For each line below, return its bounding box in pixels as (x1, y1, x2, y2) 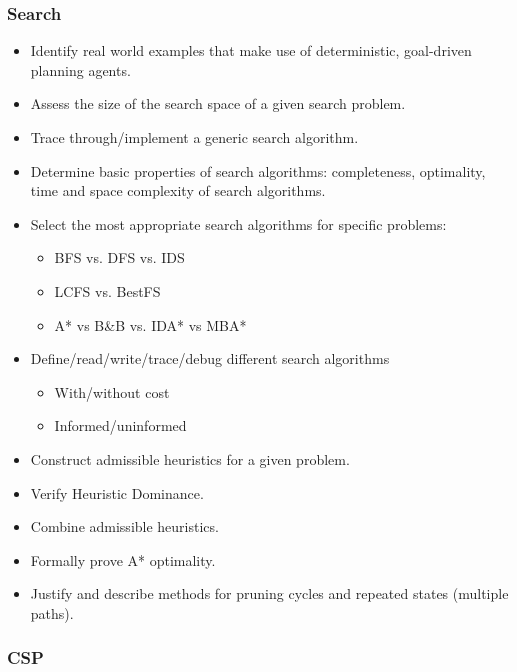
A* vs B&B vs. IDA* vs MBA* (54, 314, 247, 335)
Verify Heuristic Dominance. (30, 482, 204, 503)
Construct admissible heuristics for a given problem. (30, 448, 350, 469)
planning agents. (30, 59, 131, 80)
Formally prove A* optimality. (30, 549, 216, 570)
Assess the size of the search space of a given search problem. (30, 93, 406, 114)
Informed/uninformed (54, 415, 187, 436)
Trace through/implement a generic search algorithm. (30, 127, 359, 147)
